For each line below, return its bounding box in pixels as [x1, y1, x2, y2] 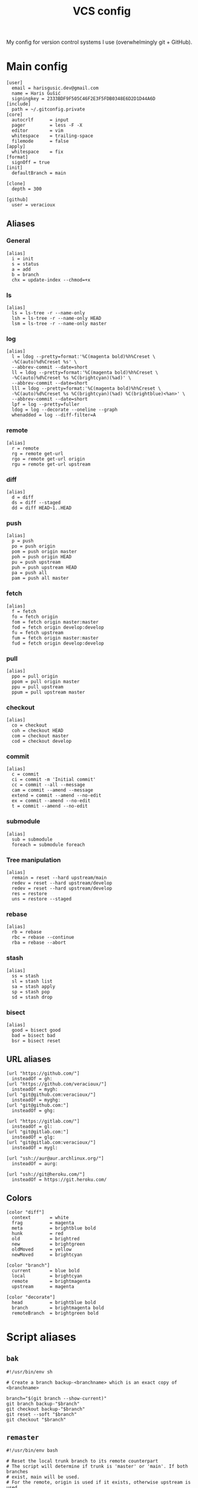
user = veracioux [12, 202, 56, 208]
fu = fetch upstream [12, 629, 64, 635]
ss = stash [12, 973, 39, 979]
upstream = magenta [12, 1283, 74, 1290]
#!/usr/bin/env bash [6, 1447, 59, 1454]
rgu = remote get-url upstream [12, 461, 91, 467]
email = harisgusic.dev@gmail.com [12, 85, 99, 92]
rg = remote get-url [12, 450, 64, 456]
